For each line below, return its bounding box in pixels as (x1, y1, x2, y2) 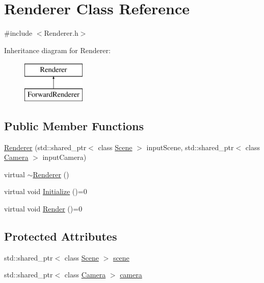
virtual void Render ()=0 (4, 203, 83, 214)
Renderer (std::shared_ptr (4, 141, 87, 152)
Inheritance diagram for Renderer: (4, 44, 111, 55)
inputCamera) (42, 152, 87, 162)
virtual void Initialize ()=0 (4, 186, 87, 197)
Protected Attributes (4, 228, 117, 244)
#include (4, 28, 33, 38)
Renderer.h (44, 28, 78, 38)
